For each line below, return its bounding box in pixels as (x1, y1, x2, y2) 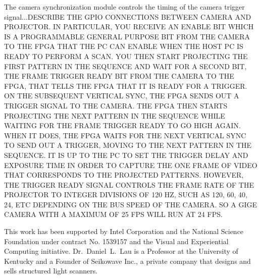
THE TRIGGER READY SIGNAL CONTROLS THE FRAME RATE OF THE (4, 179, 254, 190)
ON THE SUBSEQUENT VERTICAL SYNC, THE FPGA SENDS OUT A (4, 90, 239, 101)
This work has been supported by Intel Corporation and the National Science (4, 226, 244, 237)
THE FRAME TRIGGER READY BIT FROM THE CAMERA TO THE (4, 71, 234, 81)
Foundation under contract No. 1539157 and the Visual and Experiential (4, 236, 229, 246)
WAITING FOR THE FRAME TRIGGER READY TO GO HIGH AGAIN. (4, 120, 241, 131)
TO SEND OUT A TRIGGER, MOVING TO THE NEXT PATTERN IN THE (4, 140, 252, 150)
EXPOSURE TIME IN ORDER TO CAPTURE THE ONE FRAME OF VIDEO (4, 159, 257, 170)
